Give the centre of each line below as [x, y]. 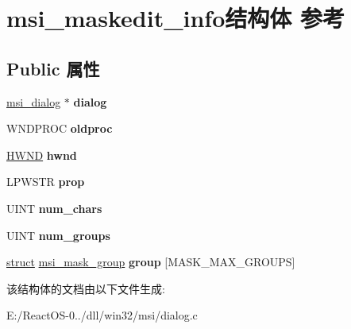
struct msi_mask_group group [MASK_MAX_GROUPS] [151, 262]
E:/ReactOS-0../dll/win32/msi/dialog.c [102, 315]
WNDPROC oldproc [60, 128]
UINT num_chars [54, 208]
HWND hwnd [42, 155]
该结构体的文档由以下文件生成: [86, 288]
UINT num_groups [58, 235]
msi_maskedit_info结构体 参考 [175, 18]
